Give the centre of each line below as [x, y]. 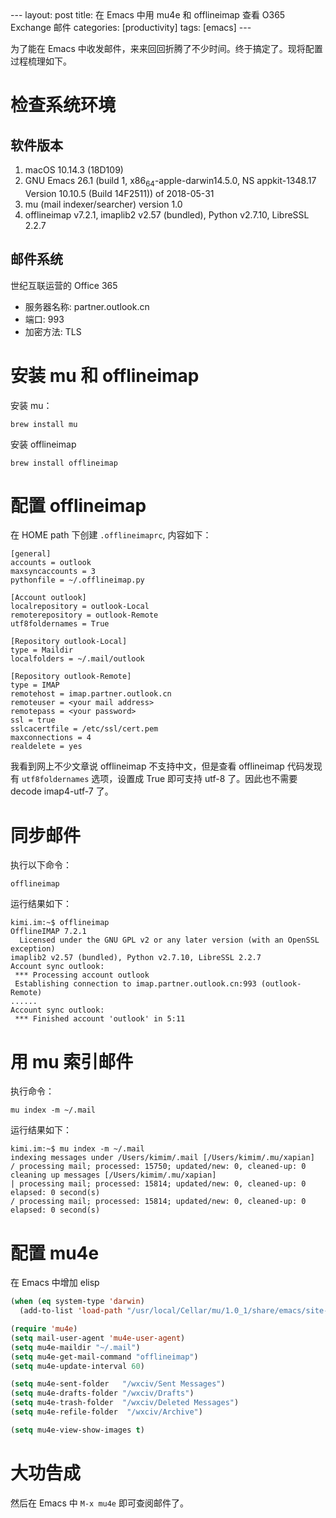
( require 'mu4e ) [44, 1329]
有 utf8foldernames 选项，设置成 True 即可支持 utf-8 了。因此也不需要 [154, 779]
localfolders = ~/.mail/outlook [77, 659]
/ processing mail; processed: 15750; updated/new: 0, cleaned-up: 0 [158, 1167]
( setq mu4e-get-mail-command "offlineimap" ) [104, 1357]
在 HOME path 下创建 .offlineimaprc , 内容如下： [111, 535]
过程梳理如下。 [41, 61]
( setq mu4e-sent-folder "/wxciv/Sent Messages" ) [118, 1384]
